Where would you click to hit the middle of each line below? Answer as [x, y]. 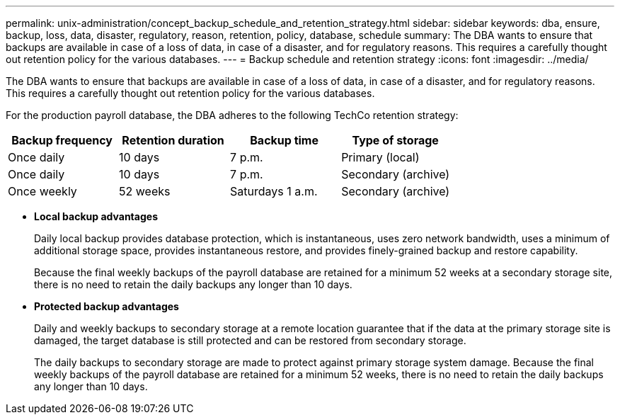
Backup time [284, 140]
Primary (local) [380, 157]
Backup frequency [62, 140]
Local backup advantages [96, 216]
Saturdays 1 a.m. [274, 191]
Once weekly [42, 191]
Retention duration [173, 140]
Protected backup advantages [107, 306]
